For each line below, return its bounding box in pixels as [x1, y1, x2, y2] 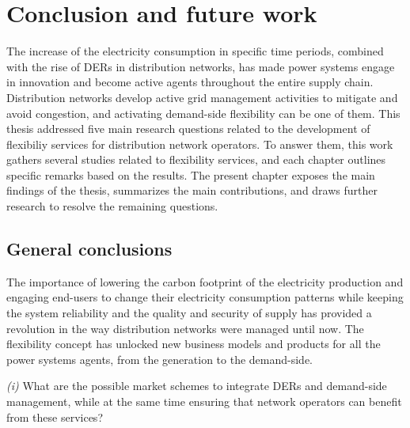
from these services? [6, 408, 103, 425]
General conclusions [6, 237, 173, 261]
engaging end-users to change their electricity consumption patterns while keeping [6, 289, 404, 305]
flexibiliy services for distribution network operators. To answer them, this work [6, 135, 393, 152]
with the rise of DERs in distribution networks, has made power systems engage [6, 58, 395, 74]
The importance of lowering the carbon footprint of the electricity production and [6, 273, 404, 290]
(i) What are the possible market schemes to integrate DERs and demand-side [6, 377, 387, 394]
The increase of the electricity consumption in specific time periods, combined [6, 43, 384, 59]
